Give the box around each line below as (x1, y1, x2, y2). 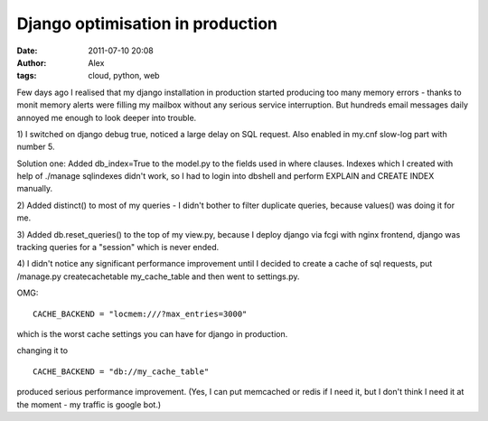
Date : (16, 45, 38, 56)
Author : (16, 57, 47, 68)
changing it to (16, 345, 68, 356)
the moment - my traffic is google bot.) (16, 398, 162, 410)
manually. (16, 183, 53, 194)
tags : (16, 70, 37, 81)
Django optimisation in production (16, 14, 278, 33)
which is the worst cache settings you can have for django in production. (16, 328, 288, 339)
